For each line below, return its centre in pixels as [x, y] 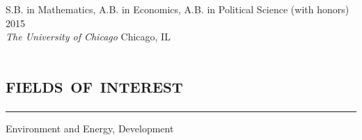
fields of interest [94, 84]
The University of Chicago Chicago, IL [88, 37]
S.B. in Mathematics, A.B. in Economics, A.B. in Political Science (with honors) [178, 9]
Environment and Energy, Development [90, 128]
